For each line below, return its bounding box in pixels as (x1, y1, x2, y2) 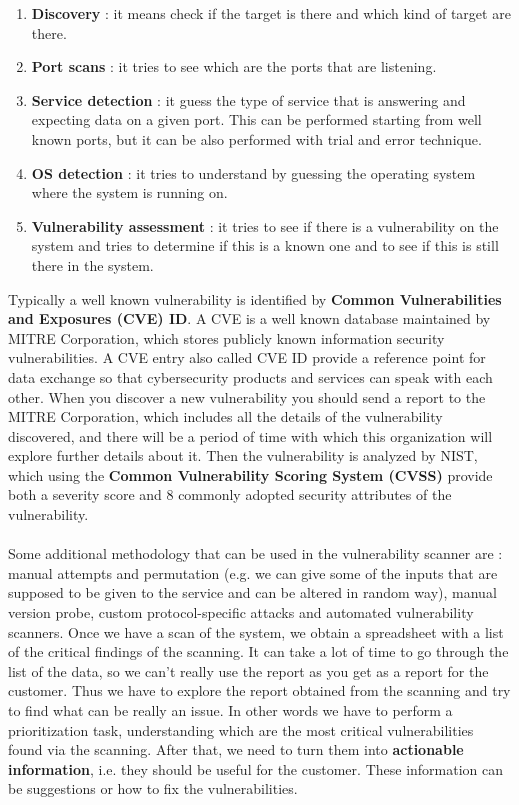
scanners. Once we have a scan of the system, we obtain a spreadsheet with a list (8, 621, 504, 642)
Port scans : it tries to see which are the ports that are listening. (31, 56, 437, 77)
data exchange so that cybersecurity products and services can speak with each (8, 366, 493, 387)
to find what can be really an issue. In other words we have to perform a (8, 700, 453, 720)
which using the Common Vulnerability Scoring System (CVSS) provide (8, 464, 493, 485)
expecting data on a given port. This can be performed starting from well (31, 109, 482, 130)
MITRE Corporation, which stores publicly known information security (8, 327, 445, 348)
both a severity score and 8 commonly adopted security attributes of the (8, 484, 452, 505)
